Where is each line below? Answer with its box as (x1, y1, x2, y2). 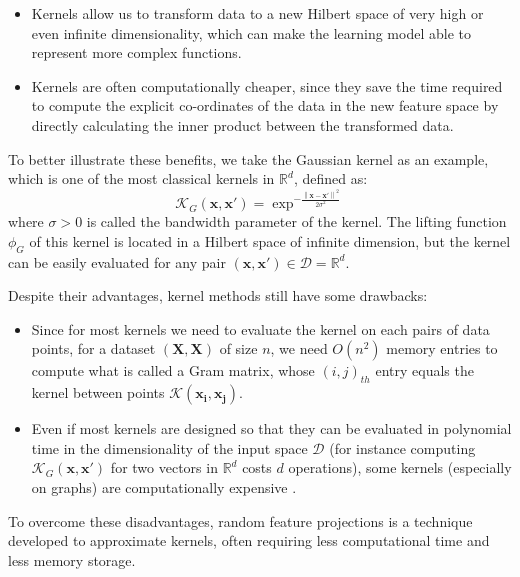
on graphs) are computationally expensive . (31, 476, 297, 497)
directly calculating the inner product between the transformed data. (31, 114, 454, 135)
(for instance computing (329, 437, 476, 458)
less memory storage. (8, 549, 136, 570)
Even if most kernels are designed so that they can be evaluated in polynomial (31, 418, 512, 439)
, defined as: (293, 168, 368, 189)
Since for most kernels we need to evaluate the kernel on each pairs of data (31, 318, 490, 339)
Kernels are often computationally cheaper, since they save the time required (31, 75, 503, 96)
